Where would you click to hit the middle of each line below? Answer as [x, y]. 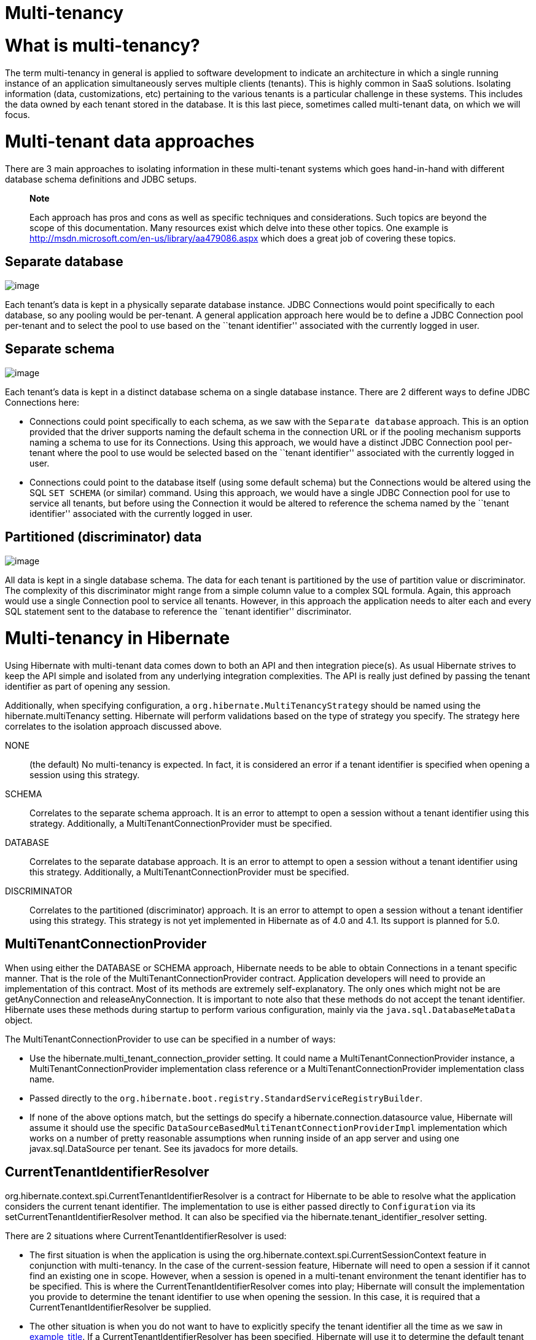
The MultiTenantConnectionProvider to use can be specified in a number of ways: [170, 1039]
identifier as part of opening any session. [88, 687]
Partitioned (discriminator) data [103, 537]
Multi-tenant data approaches [130, 142]
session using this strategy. [85, 775]
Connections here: [42, 402]
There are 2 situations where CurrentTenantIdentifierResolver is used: [146, 1236]
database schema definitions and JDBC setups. [101, 179]
